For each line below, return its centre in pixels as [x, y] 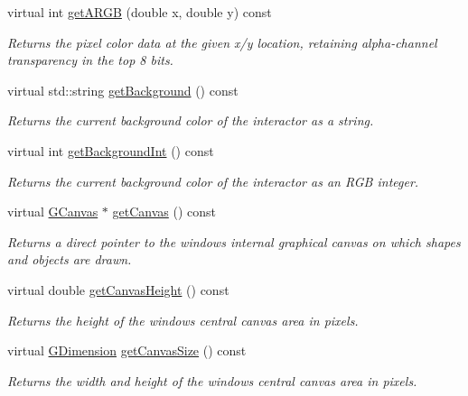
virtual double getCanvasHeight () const [118, 289]
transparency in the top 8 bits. [90, 60]
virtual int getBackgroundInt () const [111, 150]
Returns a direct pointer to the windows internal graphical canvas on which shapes [234, 241]
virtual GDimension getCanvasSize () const [127, 350]
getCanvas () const [164, 212]
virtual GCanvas [53, 212]
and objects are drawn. [70, 259]
